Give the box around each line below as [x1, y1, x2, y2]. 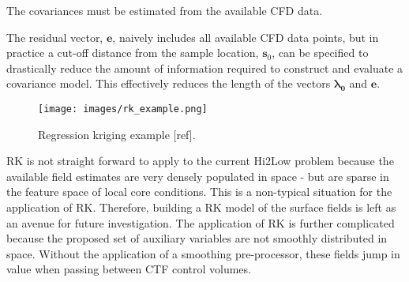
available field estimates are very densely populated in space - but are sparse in [6, 167, 389, 184]
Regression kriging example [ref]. [38, 126, 196, 142]
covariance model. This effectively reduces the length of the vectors [6, 75, 331, 92]
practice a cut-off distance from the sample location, [6, 44, 259, 61]
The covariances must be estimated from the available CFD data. [6, 2, 323, 18]
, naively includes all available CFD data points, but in [112, 28, 379, 45]
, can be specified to [272, 44, 369, 61]
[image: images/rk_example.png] [38, 103, 208, 115]
